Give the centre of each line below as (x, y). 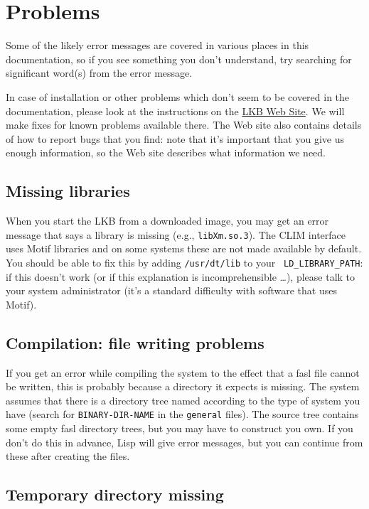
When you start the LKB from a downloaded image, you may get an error (167, 221)
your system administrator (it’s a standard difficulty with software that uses (171, 290)
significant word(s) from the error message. (99, 73)
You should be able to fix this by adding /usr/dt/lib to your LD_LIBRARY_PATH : (184, 262)
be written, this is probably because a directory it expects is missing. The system (183, 386)
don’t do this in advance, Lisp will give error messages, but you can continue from (184, 442)
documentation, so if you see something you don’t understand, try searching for (179, 59)
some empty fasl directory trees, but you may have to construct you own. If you (180, 428)
